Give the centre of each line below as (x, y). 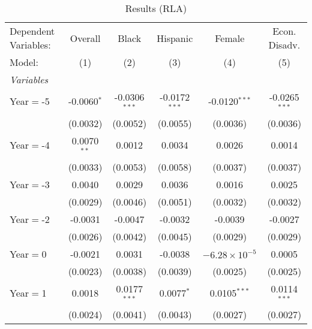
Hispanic (175, 38)
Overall (85, 38)
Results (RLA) (156, 8)
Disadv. (284, 45)
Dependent (32, 31)
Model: (24, 62)
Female (230, 38)
